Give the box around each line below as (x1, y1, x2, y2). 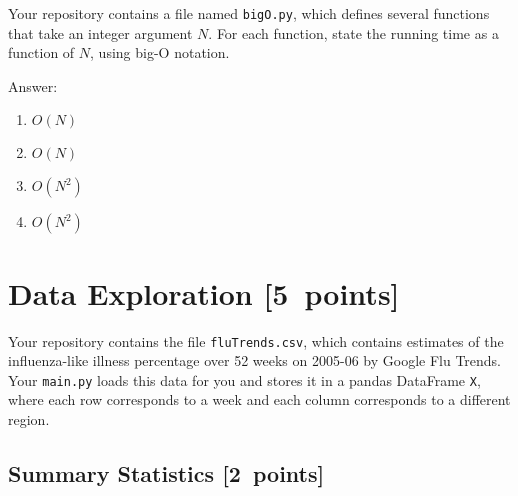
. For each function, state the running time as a (208, 22, 499, 43)
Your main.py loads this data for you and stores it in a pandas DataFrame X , (8, 369, 481, 390)
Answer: (8, 75, 58, 96)
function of (8, 42, 75, 63)
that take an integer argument (8, 22, 193, 43)
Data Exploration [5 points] (8, 272, 400, 313)
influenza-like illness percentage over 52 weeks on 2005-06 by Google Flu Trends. (8, 350, 502, 371)
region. (8, 409, 50, 430)
